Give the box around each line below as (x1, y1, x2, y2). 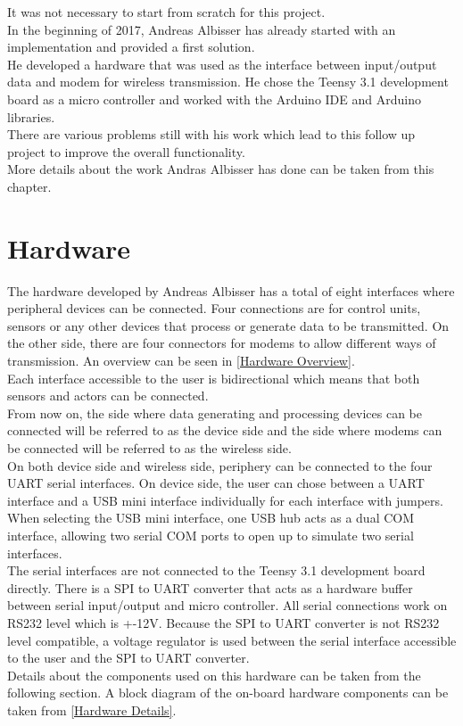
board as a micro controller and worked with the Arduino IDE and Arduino (7, 89, 421, 108)
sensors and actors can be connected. (7, 386, 209, 405)
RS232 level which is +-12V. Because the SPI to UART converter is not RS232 (7, 613, 440, 631)
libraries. (7, 107, 55, 126)
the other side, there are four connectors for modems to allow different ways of (7, 334, 436, 352)
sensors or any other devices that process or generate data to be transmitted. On (7, 316, 450, 334)
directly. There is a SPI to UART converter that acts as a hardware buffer (7, 578, 413, 597)
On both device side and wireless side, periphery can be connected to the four (7, 456, 433, 474)
